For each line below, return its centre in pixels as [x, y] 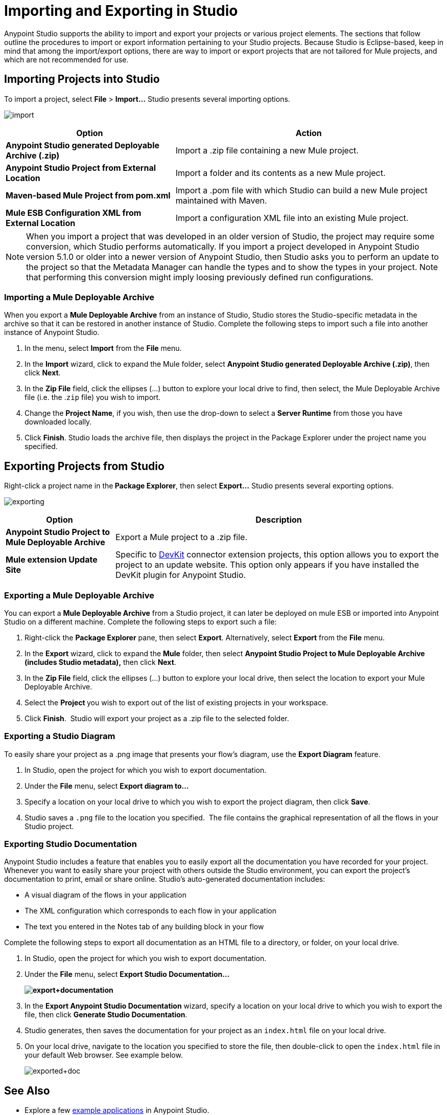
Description [279, 520]
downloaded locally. [58, 422]
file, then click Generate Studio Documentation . [106, 1015]
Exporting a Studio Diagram [60, 736]
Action [309, 133]
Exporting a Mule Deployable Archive [79, 595]
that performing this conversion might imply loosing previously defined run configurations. [200, 277]
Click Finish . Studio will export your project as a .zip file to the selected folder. [157, 718]
